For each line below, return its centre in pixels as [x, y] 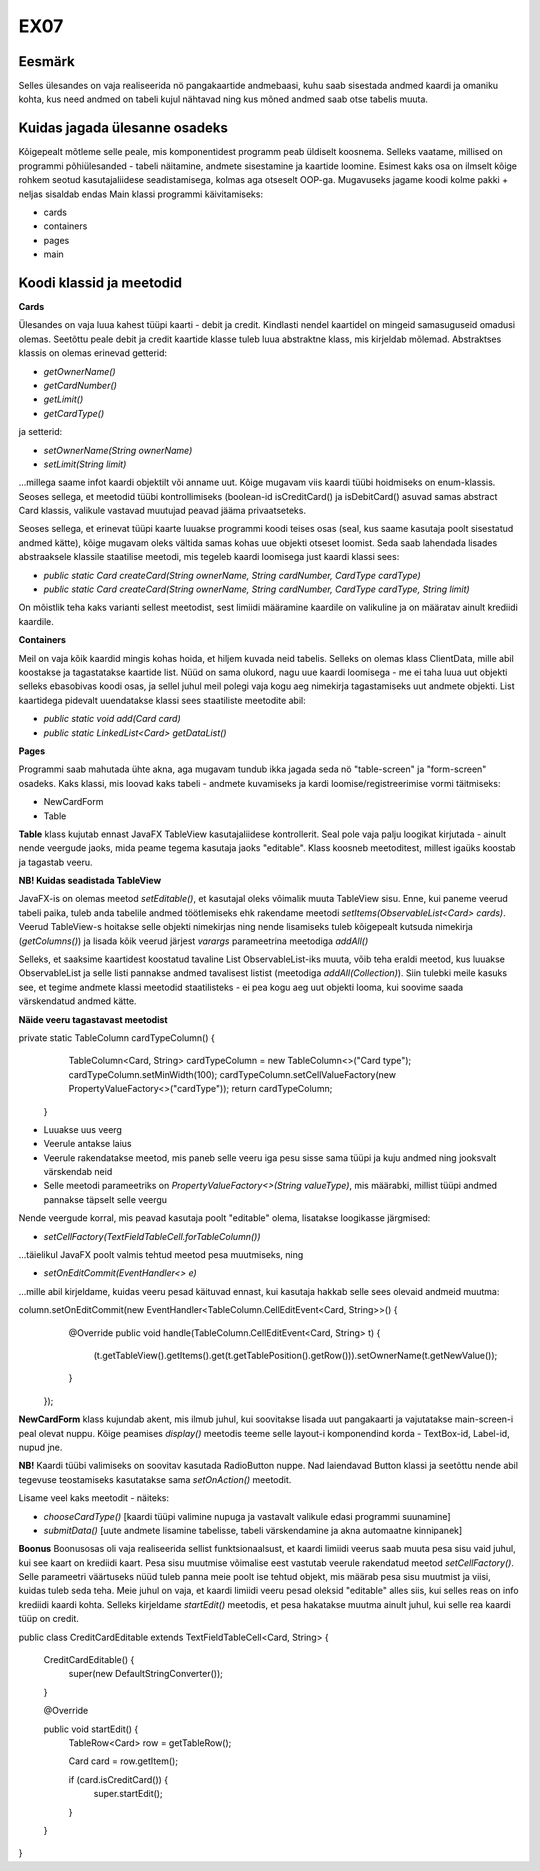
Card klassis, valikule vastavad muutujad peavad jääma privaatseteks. [162, 511]
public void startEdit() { [91, 1729]
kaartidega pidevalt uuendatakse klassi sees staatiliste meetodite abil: [162, 700]
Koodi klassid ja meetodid [100, 282]
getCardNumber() [80, 385]
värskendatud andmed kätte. [77, 1001]
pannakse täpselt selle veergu [105, 1199]
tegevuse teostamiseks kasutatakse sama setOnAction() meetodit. [155, 1479]
